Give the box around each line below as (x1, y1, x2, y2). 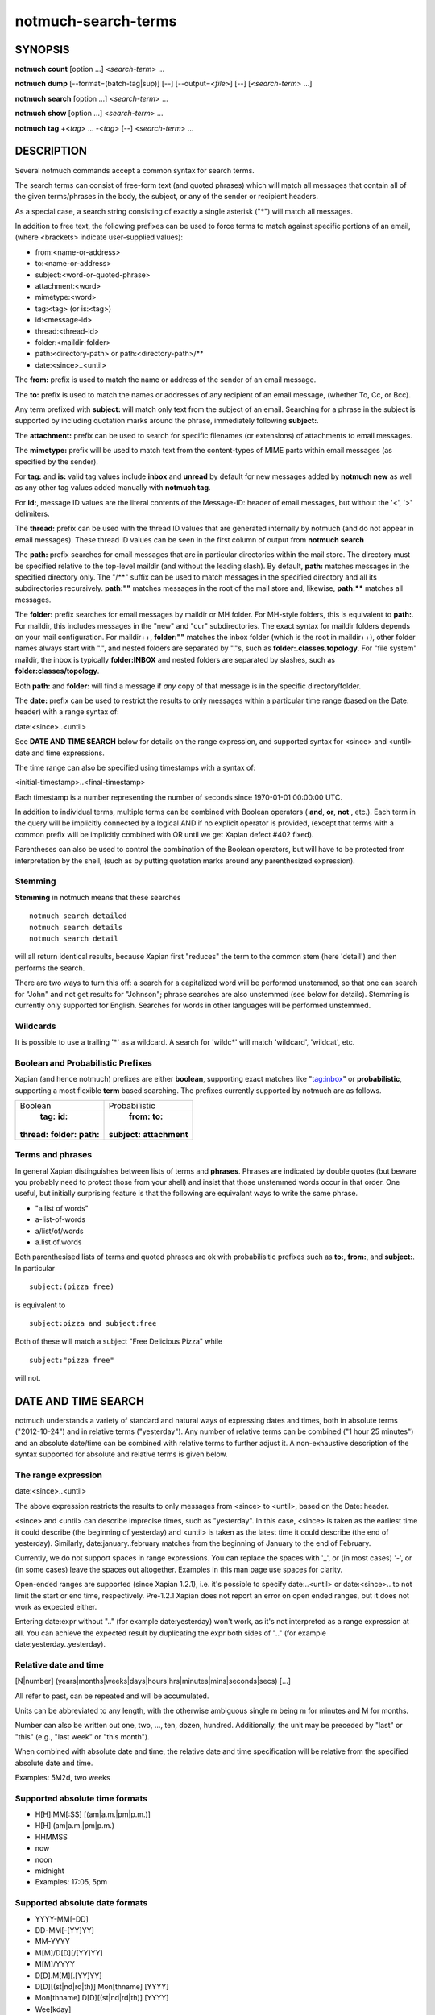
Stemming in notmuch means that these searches (14, 892, 181, 902)
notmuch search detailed (29, 912, 127, 920)
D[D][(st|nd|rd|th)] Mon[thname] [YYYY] (35, 1981, 169, 1991)
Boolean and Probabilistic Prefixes (14, 1057, 152, 1068)
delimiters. (14, 509, 50, 519)
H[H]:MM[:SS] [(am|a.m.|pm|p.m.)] (35, 1809, 151, 1819)
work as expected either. (14, 1602, 97, 1611)
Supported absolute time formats (14, 1793, 148, 1804)
